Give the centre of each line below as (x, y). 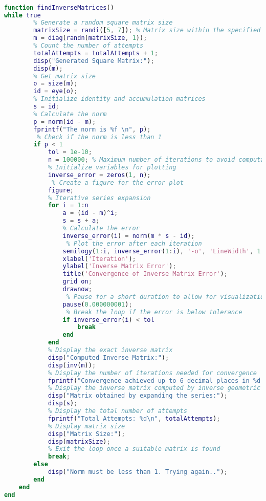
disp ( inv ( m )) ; (72, 365)
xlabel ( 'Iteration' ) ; (99, 259)
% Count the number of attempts (88, 46)
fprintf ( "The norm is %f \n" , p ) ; (92, 129)
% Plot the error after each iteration (134, 243)
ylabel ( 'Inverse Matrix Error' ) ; (119, 266)
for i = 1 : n (68, 205)
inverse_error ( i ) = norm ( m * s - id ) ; (129, 236)
